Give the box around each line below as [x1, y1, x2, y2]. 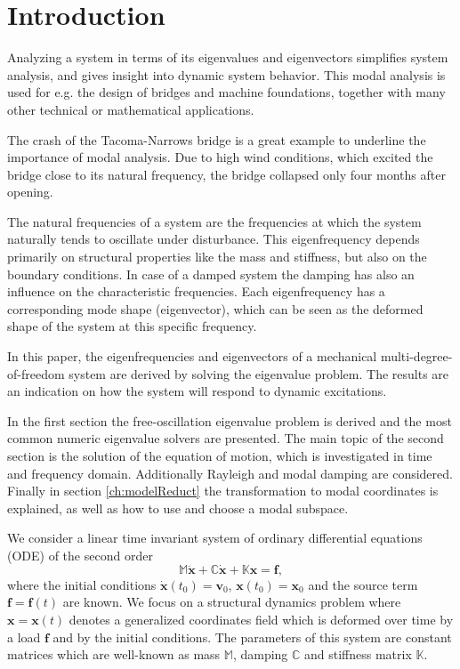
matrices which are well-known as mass [7, 645, 221, 664]
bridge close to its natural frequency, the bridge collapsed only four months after [7, 165, 446, 183]
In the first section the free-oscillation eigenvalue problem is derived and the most [7, 411, 452, 430]
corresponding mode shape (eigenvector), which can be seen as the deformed [7, 299, 424, 318]
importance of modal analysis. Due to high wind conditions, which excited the [7, 148, 433, 166]
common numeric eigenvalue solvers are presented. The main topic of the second [7, 429, 444, 447]
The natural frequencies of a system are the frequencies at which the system [7, 212, 422, 230]
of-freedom [7, 364, 65, 383]
